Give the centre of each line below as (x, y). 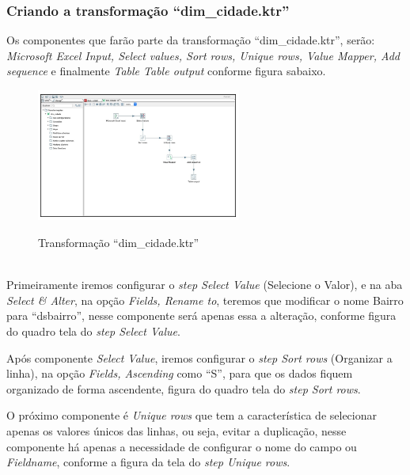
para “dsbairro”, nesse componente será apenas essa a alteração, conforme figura (201, 315)
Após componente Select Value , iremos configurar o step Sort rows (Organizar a (199, 357)
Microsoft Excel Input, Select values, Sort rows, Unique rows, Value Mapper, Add (203, 55)
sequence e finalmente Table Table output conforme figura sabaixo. (166, 71)
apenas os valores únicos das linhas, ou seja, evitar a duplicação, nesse (177, 430)
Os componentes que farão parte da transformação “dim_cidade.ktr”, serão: (191, 40)
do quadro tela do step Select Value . (93, 331)
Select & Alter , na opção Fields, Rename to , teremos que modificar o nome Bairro (205, 300)
